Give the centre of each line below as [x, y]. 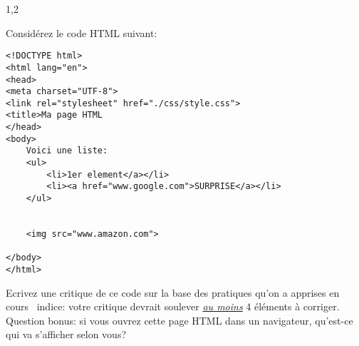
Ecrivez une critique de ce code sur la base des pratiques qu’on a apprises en [173, 292]
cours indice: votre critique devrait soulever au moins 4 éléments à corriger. [173, 306]
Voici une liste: [67, 151]
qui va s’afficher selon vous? [66, 334]
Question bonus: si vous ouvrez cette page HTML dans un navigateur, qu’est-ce [179, 320]
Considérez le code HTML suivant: [82, 32]
